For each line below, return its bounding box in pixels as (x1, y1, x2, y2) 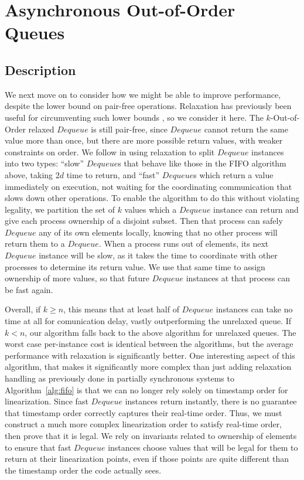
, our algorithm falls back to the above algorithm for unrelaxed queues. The (25, 326, 296, 338)
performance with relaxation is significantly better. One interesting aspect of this (5, 349, 295, 361)
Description (5, 60, 76, 79)
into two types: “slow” (5, 157, 84, 169)
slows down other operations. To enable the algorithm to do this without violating (5, 192, 300, 204)
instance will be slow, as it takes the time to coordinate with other (39, 249, 278, 261)
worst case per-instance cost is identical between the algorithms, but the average (5, 338, 293, 350)
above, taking (5, 168, 53, 181)
